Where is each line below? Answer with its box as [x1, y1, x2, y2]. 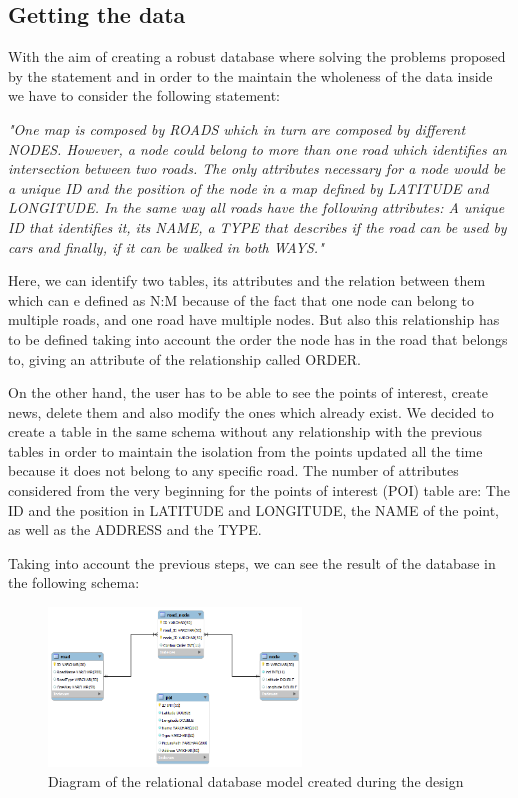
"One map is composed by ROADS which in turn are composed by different [8, 118, 466, 139]
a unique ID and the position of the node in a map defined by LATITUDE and [8, 177, 489, 198]
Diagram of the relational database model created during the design [48, 770, 464, 791]
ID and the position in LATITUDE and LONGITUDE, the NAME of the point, [8, 499, 500, 520]
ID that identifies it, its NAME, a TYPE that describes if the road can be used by [8, 216, 507, 237]
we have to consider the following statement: [8, 85, 280, 106]
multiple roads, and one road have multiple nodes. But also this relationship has [8, 309, 500, 330]
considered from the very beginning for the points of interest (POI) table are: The [8, 480, 510, 501]
